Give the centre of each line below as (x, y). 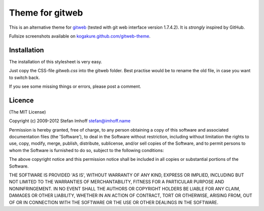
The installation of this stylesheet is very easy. (56, 61)
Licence (22, 100)
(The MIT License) (28, 112)
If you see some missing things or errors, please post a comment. (75, 86)
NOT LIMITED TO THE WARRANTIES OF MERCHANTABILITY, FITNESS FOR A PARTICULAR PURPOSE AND (117, 182)
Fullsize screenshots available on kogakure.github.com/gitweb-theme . (80, 36)
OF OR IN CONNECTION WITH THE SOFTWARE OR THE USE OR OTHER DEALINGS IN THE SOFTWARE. (114, 202)
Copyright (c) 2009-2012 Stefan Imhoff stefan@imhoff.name (70, 121)
